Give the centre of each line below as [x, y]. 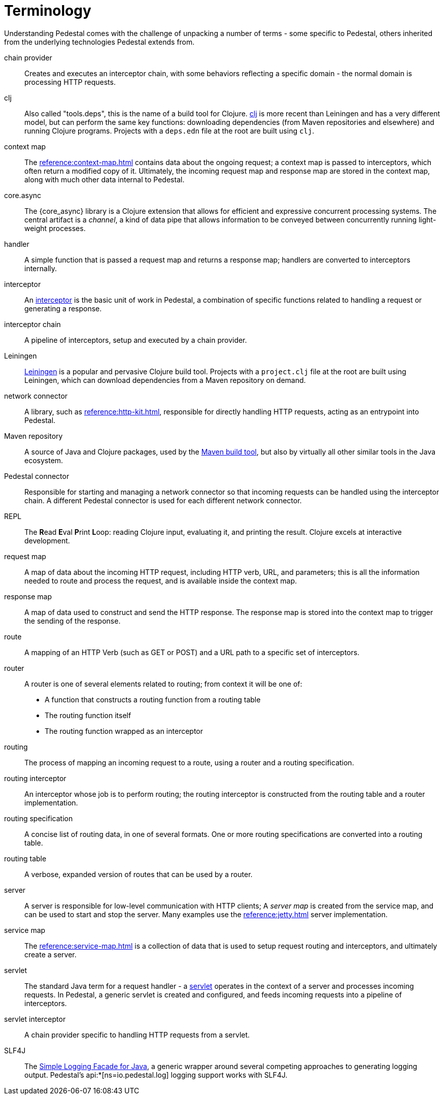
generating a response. [63, 308]
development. [47, 540]
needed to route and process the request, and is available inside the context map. [161, 580]
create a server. [50, 954]
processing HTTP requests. [70, 82]
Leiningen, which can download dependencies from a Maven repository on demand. [165, 380]
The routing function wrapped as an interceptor [124, 731]
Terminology [48, 11]
